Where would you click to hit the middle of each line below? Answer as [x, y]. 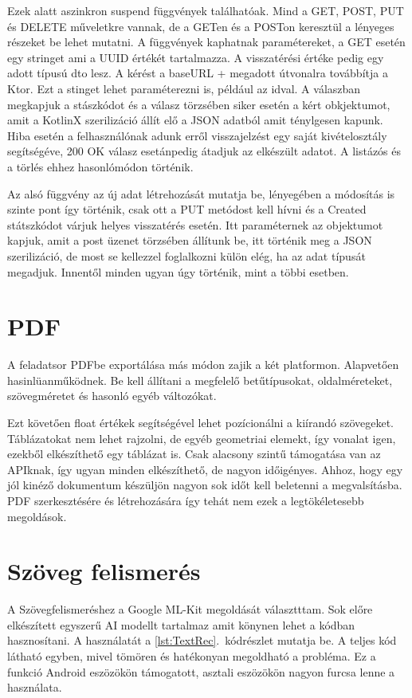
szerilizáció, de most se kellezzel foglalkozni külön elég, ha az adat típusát [186, 255]
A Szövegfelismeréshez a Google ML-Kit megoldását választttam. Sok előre [190, 609]
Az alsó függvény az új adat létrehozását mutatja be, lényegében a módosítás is [201, 193]
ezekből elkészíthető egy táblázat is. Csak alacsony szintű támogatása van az [194, 454]
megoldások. [37, 516]
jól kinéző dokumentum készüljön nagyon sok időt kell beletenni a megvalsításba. [205, 485]
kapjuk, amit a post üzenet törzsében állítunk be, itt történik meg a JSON [190, 240]
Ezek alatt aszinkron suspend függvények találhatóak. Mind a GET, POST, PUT [206, 10]
